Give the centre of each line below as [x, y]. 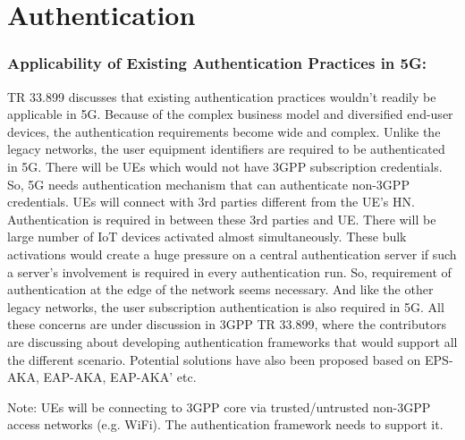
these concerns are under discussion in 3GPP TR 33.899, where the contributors [227, 324]
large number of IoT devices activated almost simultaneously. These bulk [207, 237]
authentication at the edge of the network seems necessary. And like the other [220, 289]
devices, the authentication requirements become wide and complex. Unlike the [224, 131]
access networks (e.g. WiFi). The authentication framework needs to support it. [225, 424]
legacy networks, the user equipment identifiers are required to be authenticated [226, 149]
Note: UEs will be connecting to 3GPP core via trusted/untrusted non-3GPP [219, 406]
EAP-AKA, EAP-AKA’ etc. [120, 377]
